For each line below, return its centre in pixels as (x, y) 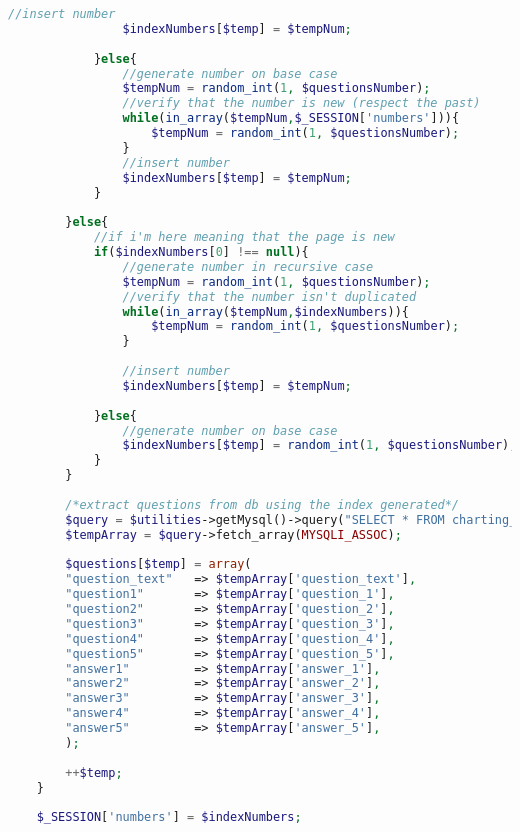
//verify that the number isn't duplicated (269, 296)
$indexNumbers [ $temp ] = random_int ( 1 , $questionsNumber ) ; (319, 445)
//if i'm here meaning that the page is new (244, 237)
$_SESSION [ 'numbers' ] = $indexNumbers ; (169, 817)
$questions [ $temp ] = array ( (158, 564)
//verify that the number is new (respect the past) (301, 103)
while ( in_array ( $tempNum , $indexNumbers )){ (265, 311)
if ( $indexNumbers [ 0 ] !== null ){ (201, 252)
